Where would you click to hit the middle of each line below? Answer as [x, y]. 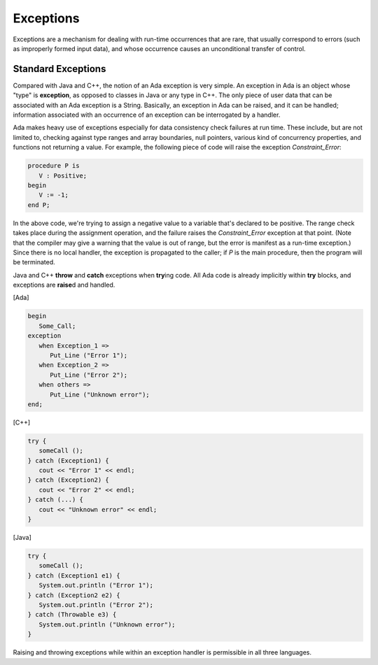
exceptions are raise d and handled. [64, 285]
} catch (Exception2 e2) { [74, 595]
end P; [39, 205]
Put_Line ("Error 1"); [89, 356]
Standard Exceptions [59, 69]
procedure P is [54, 166]
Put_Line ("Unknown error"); [100, 394]
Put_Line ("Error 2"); [89, 375]
